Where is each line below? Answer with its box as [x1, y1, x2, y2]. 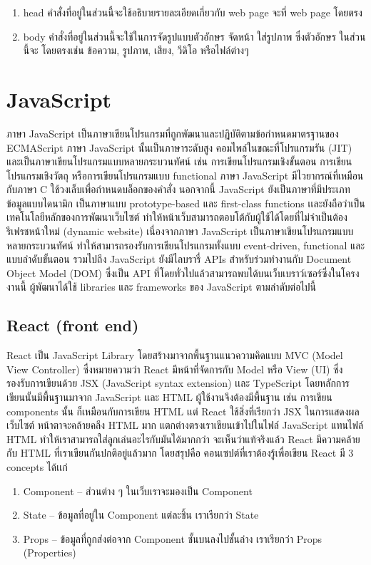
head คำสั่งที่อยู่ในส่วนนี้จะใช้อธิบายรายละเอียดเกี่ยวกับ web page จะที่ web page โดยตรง [23, 5, 362, 19]
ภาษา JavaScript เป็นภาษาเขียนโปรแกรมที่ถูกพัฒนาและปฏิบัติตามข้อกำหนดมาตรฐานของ [6, 125, 339, 140]
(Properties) [23, 545, 76, 560]
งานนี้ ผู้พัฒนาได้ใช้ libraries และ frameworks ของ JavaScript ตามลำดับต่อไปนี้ [6, 279, 317, 294]
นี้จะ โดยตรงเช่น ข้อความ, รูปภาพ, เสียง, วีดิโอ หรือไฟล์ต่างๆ [23, 43, 249, 58]
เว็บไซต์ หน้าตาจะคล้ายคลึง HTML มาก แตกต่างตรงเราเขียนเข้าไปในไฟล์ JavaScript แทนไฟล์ [6, 418, 364, 432]
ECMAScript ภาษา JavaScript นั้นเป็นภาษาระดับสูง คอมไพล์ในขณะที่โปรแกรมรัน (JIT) [6, 140, 352, 155]
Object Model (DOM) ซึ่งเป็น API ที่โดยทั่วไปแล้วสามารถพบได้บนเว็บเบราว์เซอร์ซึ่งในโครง [6, 265, 360, 280]
